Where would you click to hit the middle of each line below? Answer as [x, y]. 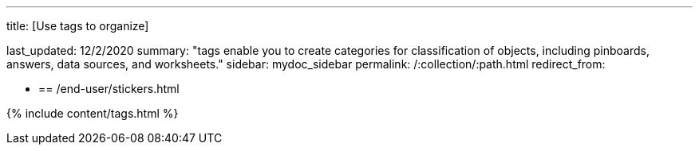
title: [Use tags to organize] [78, 26]
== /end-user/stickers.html [109, 89]
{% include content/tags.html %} [93, 113]
